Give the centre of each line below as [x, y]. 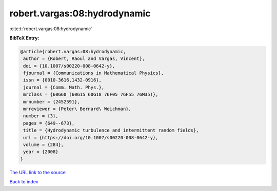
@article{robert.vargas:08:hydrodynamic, [73, 51]
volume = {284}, [44, 145]
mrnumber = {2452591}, [52, 102]
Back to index [24, 182]
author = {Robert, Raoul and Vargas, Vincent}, [84, 59]
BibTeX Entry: [24, 38]
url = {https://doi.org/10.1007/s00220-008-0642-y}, [91, 137]
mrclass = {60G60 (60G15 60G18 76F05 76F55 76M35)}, [91, 94]
